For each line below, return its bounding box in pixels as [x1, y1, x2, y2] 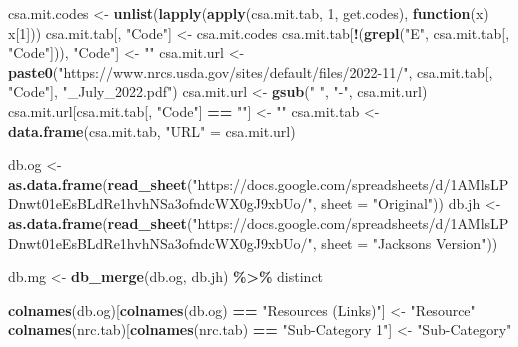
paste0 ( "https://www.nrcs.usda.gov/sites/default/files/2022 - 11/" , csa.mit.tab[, [8, 61, 493, 82]
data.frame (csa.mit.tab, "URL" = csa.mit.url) [8, 120, 296, 141]
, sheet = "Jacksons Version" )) [312, 232, 498, 253]
